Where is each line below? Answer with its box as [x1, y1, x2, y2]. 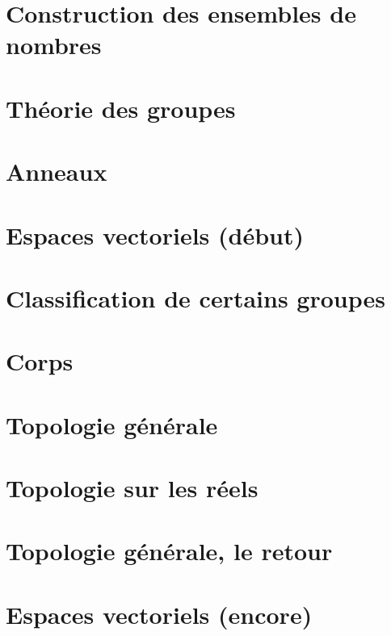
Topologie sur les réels [6, 471, 259, 504]
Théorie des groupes [6, 91, 236, 124]
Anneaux [6, 155, 107, 188]
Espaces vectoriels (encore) [6, 597, 313, 630]
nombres [6, 28, 102, 61]
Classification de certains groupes [6, 281, 385, 314]
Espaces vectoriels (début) [6, 218, 305, 251]
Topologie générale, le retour [6, 534, 333, 567]
